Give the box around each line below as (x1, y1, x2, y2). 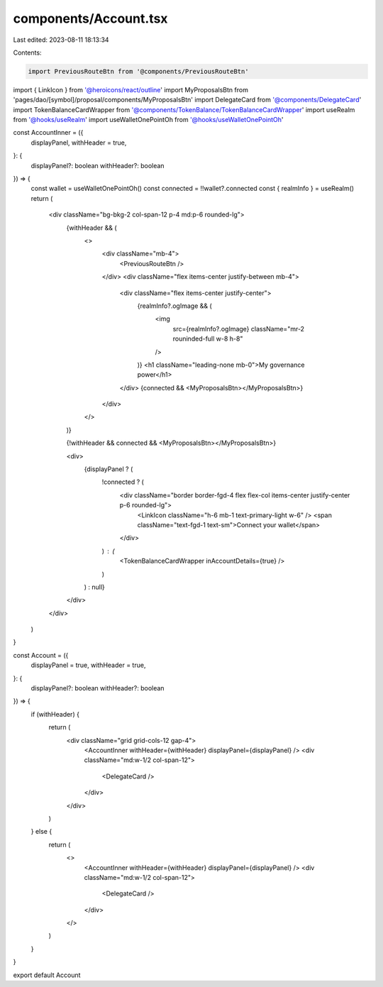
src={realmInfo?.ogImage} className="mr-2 (172, 324, 305, 333)
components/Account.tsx (13, 11, 168, 26)
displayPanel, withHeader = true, (30, 138, 127, 147)
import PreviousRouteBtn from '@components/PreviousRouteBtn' (28, 67, 249, 75)
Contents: (13, 48, 42, 57)
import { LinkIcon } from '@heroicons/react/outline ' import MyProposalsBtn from (13, 85, 248, 94)
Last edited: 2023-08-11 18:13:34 (13, 35, 109, 44)
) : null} (84, 583, 106, 591)
